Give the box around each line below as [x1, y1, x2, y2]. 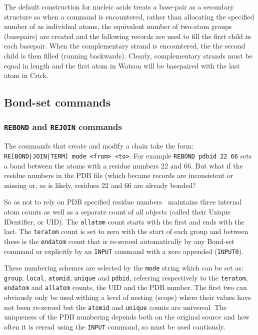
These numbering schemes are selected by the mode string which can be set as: [4, 262, 243, 273]
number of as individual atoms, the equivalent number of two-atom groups [4, 21, 232, 31]
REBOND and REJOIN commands [4, 120, 122, 133]
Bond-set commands [4, 94, 111, 110]
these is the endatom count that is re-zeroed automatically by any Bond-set [4, 235, 234, 246]
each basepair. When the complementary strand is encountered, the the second [4, 40, 245, 51]
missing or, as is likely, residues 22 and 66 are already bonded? [4, 179, 196, 190]
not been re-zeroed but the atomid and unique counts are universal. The [4, 301, 227, 312]
